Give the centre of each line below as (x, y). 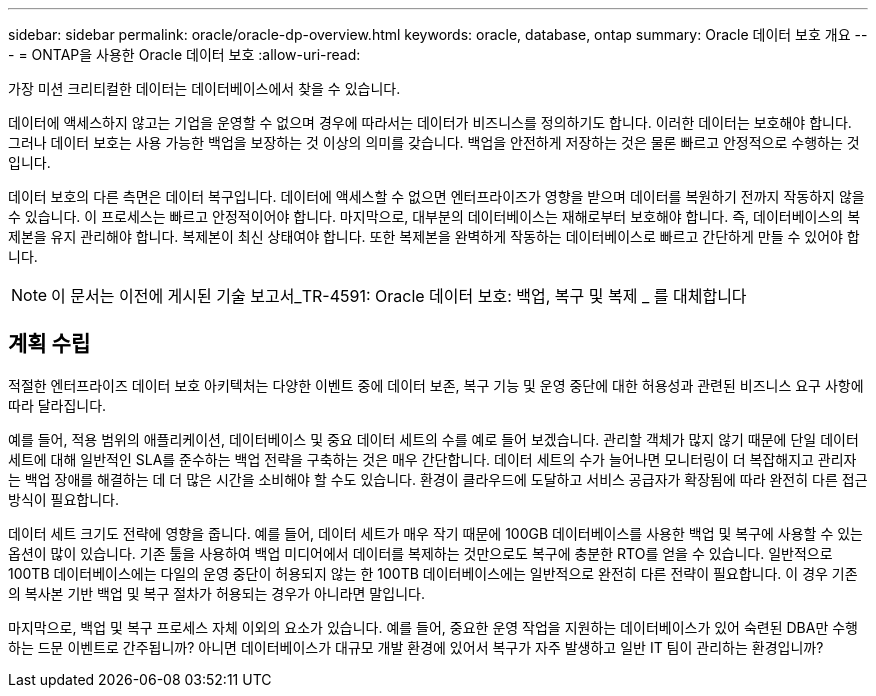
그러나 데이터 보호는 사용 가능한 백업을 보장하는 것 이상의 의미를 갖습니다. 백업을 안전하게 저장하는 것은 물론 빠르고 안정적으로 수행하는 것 (434, 142)
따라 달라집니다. (57, 405)
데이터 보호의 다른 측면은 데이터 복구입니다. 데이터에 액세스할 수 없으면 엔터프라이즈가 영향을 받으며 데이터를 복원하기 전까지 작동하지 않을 (436, 196)
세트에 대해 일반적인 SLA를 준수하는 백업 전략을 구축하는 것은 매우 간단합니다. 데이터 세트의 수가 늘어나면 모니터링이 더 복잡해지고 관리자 (432, 459)
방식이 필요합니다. (64, 499)
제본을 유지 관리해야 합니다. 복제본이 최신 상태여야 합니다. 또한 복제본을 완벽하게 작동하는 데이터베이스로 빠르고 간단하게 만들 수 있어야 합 (434, 236)
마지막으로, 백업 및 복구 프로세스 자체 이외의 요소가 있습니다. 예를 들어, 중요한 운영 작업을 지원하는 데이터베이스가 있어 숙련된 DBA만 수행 (433, 627)
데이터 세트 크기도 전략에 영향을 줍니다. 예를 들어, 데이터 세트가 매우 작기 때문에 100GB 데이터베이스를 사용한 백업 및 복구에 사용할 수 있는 (435, 533)
